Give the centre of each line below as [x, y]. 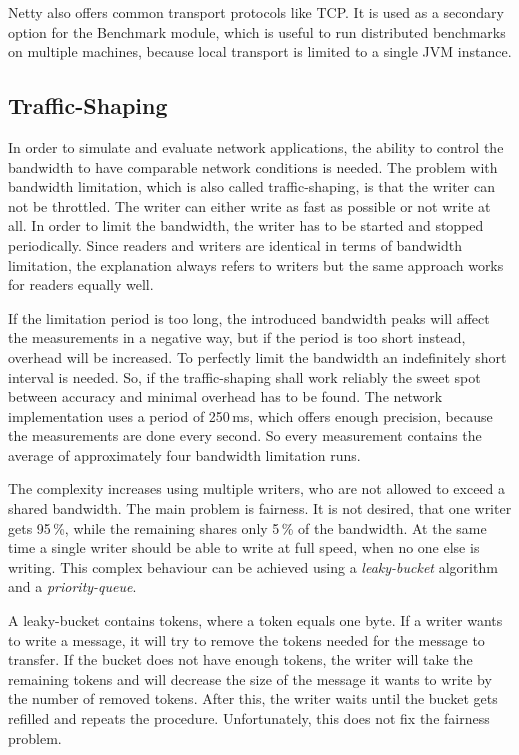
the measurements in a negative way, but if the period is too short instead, [237, 337]
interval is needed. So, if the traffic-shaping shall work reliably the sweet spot [244, 376]
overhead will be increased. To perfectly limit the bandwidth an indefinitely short [257, 356]
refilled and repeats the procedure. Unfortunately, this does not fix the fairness [249, 718]
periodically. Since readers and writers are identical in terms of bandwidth [235, 244]
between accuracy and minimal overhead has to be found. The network [225, 396]
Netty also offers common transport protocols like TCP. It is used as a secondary [256, 12]
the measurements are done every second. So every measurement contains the [245, 435]
